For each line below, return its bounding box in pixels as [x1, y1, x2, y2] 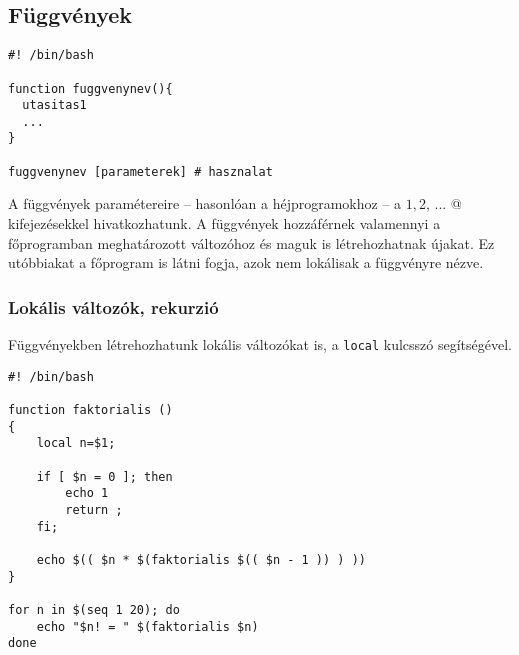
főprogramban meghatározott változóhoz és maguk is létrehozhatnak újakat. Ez [8, 232, 495, 253]
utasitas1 [22, 98, 87, 113]
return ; [65, 502, 123, 517]
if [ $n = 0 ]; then [36, 469, 173, 484]
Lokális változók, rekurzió [8, 294, 219, 319]
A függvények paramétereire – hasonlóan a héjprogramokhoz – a [8, 193, 402, 214]
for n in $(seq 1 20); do [8, 602, 180, 617]
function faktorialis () [8, 403, 173, 418]
